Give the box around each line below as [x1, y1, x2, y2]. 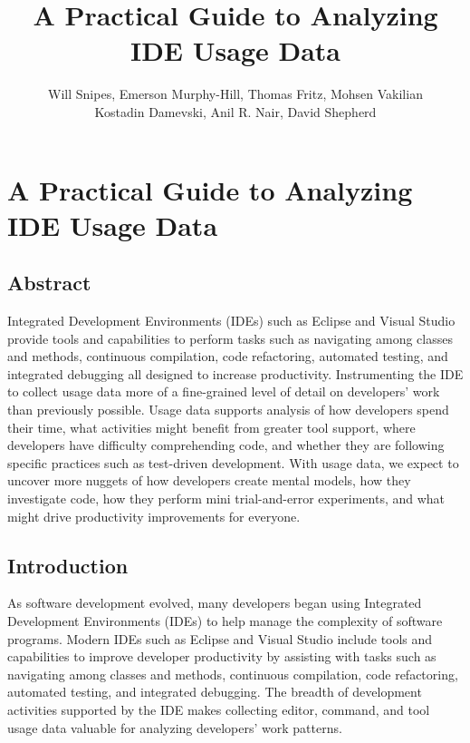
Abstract [7, 269, 91, 297]
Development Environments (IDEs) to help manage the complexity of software [7, 611, 443, 630]
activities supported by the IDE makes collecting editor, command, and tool [7, 699, 430, 719]
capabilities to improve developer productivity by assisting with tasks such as [7, 647, 436, 666]
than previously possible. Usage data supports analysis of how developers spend [7, 400, 449, 419]
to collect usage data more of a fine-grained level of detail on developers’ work [7, 382, 440, 401]
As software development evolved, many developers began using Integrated [7, 593, 422, 612]
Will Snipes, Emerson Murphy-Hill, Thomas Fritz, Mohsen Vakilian [48, 84, 423, 103]
